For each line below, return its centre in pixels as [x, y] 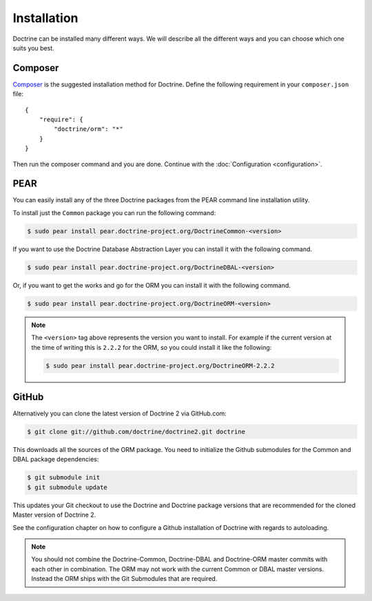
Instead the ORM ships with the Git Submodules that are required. [124, 579]
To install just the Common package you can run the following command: [114, 213]
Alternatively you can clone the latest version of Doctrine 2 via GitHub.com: [120, 413]
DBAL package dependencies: [56, 460]
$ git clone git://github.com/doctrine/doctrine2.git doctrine [136, 432]
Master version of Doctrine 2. [54, 515]
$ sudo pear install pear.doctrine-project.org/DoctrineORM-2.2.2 [160, 365]
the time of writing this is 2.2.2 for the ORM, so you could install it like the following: [152, 347]
